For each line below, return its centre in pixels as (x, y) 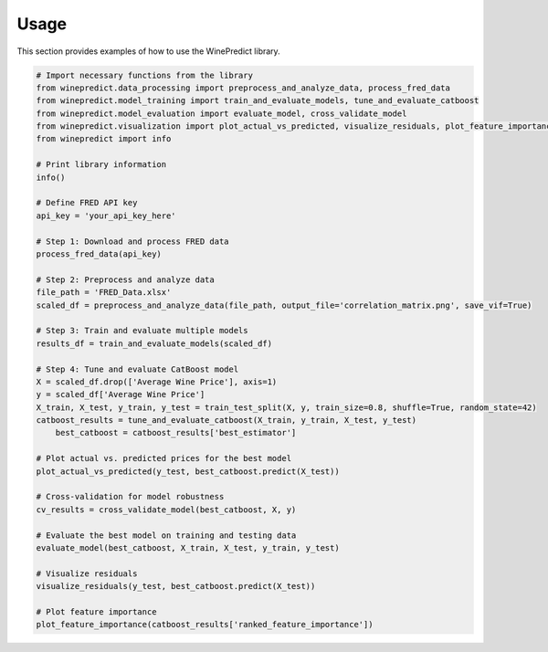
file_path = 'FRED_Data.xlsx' (104, 293)
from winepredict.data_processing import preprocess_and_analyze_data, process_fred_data (243, 88)
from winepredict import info (104, 139)
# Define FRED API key (87, 203)
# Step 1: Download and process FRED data (132, 241)
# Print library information (101, 165)
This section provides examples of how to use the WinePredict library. (148, 51)
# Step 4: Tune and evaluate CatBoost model (137, 369)
